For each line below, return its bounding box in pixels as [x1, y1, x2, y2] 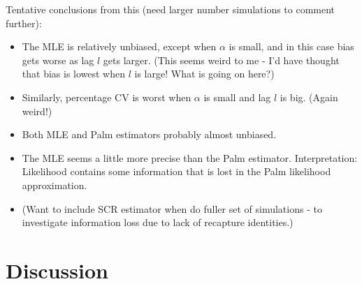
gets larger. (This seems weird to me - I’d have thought [103, 52, 340, 67]
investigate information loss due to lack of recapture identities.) [22, 215, 294, 230]
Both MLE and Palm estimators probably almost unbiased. [22, 127, 277, 142]
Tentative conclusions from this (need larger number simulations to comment [6, 2, 335, 16]
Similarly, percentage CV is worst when [22, 89, 191, 104]
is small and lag [203, 89, 271, 104]
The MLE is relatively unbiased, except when [22, 39, 217, 54]
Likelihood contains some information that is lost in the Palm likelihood [22, 164, 331, 179]
